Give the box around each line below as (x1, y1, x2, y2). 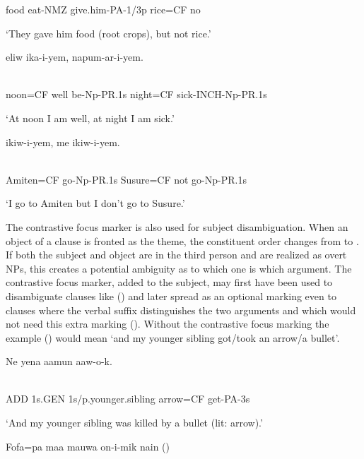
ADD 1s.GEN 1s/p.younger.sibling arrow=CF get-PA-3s (6, 391, 250, 406)
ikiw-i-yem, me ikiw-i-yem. (6, 134, 120, 149)
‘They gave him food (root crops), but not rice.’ (6, 25, 211, 40)
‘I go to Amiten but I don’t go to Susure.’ (6, 196, 185, 210)
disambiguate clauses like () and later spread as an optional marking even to (6, 288, 336, 303)
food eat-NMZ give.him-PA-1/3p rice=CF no (6, 2, 201, 16)
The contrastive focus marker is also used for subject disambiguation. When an (6, 219, 348, 234)
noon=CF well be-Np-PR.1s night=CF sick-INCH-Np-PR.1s (6, 87, 267, 102)
